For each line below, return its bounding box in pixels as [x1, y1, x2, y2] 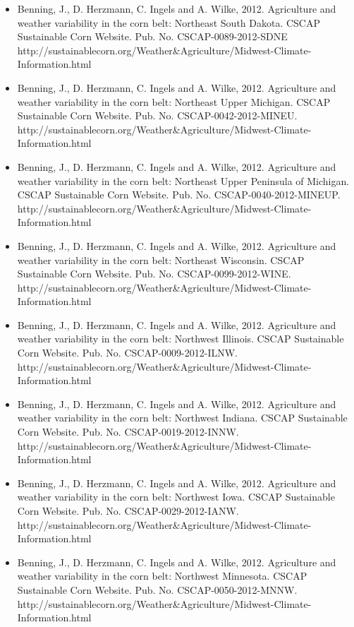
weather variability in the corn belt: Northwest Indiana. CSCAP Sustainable [17, 410, 348, 425]
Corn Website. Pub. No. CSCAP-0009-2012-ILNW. [17, 345, 238, 360]
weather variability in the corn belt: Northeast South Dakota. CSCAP [17, 15, 321, 30]
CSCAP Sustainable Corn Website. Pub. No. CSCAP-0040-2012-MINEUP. [17, 187, 341, 202]
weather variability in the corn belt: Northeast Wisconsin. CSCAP [17, 252, 305, 267]
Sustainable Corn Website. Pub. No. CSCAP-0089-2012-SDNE [17, 29, 288, 44]
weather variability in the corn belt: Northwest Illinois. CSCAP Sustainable [17, 331, 344, 346]
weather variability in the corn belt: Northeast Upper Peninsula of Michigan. [17, 173, 350, 188]
